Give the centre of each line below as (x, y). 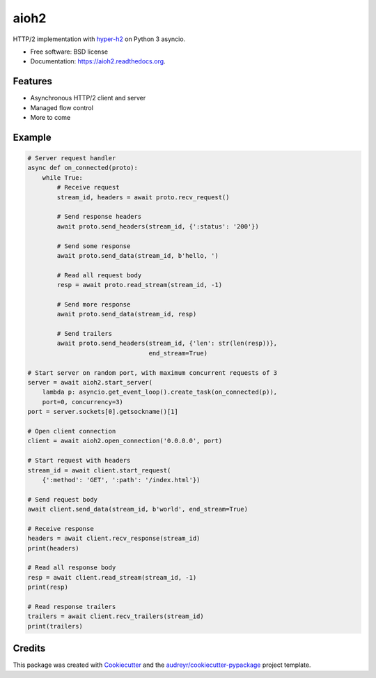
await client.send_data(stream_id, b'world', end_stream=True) (138, 509)
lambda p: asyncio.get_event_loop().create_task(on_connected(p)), (160, 392)
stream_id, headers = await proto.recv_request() (143, 197)
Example (32, 137)
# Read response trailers (72, 607)
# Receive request (88, 187)
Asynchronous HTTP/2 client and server (88, 98)
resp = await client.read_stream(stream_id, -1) (112, 577)
